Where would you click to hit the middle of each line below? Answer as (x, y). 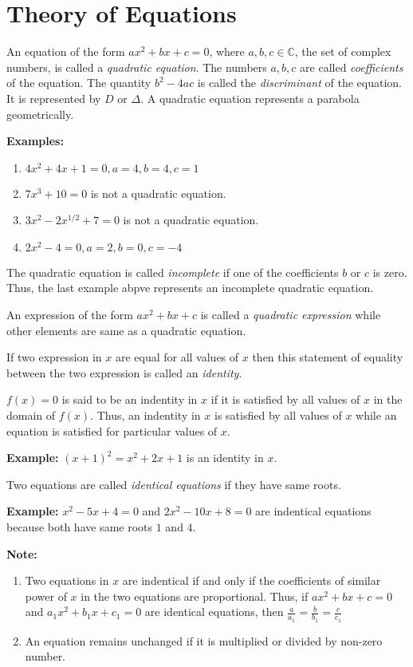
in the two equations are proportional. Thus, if (195, 596)
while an (376, 415)
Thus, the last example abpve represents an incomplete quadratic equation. (190, 288)
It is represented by (54, 98)
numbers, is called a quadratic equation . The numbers (137, 67)
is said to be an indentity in (130, 399)
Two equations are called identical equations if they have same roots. (174, 484)
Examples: (35, 141)
